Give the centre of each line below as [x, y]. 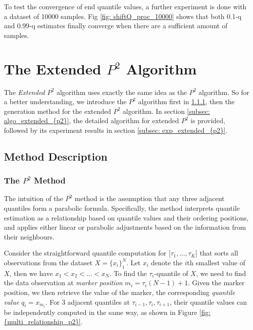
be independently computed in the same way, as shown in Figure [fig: [107, 312]
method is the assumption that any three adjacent [150, 198]
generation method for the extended [58, 111]
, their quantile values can [208, 302]
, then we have [31, 273]
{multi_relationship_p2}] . [43, 321]
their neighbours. [29, 236]
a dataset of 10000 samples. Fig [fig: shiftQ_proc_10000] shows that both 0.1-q [123, 16]
